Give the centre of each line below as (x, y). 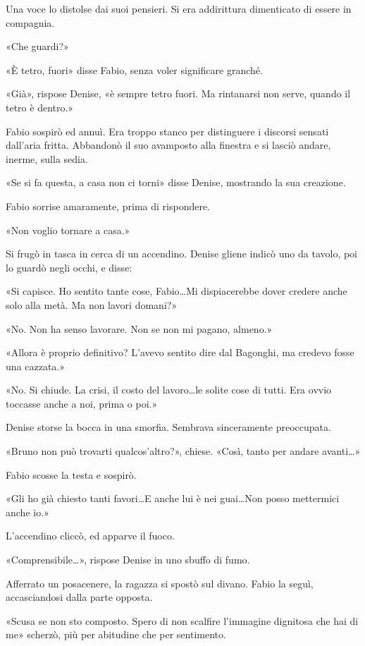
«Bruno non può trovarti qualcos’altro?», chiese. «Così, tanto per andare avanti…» (183, 451)
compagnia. (30, 22)
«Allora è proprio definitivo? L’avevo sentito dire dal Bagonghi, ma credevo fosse (180, 352)
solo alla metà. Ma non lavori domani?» (92, 304)
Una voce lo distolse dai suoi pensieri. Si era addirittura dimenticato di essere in (179, 8)
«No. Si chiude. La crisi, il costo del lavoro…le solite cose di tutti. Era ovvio (169, 390)
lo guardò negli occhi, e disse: (69, 267)
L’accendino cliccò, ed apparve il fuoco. (90, 536)
